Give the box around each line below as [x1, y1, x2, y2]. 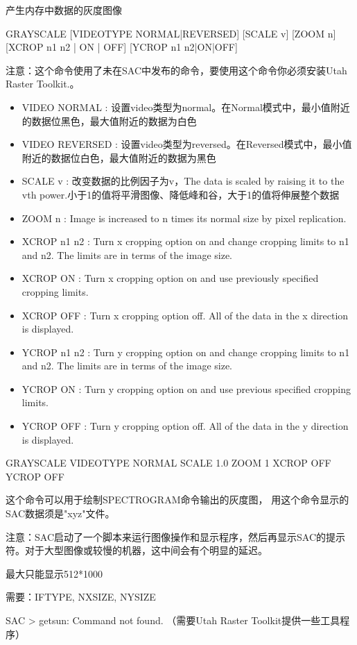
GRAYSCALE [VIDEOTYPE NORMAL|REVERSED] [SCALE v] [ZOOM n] [6, 26, 336, 40]
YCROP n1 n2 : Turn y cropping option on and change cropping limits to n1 [21, 344, 350, 359]
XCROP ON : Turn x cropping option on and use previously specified [21, 271, 319, 285]
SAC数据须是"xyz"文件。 [6, 506, 115, 521]
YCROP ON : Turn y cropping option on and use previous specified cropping [21, 381, 351, 396]
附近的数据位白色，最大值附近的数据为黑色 [21, 150, 216, 165]
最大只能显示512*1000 [6, 566, 103, 580]
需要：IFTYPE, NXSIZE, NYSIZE [6, 589, 156, 604]
